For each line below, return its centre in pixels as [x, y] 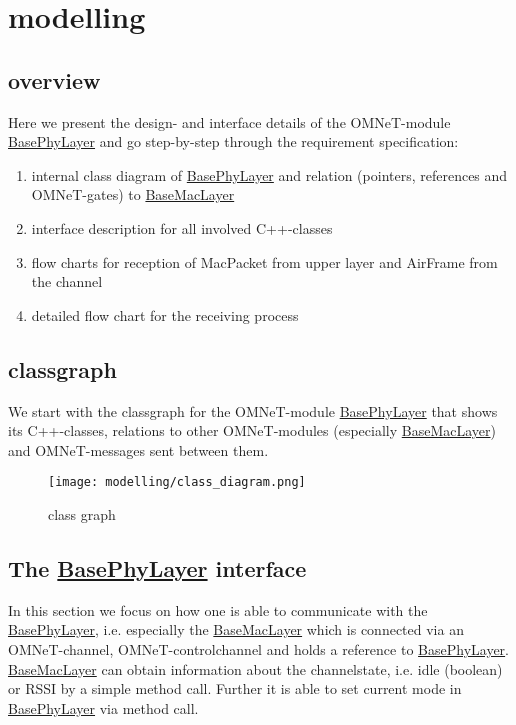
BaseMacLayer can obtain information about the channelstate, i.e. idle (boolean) [255, 668]
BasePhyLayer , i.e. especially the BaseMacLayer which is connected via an [236, 629]
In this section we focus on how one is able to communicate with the [218, 609]
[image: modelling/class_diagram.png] [177, 482]
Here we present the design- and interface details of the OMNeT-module [229, 121]
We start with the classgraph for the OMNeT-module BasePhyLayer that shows [253, 410]
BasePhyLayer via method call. [103, 707]
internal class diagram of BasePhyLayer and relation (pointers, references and [269, 174]
